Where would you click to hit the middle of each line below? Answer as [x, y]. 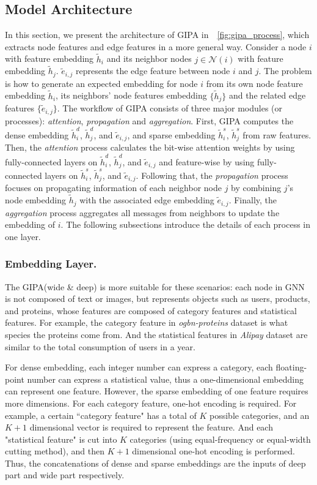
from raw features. [277, 134]
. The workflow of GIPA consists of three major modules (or [170, 108]
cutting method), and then [55, 451]
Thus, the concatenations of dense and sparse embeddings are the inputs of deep [155, 463]
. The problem [285, 71]
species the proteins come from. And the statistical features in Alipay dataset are [156, 334]
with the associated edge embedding [147, 200]
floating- [291, 367]
